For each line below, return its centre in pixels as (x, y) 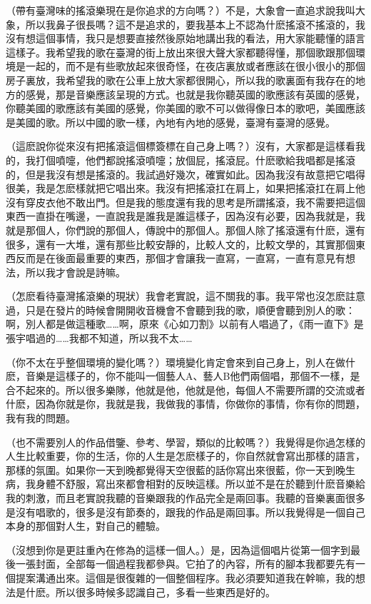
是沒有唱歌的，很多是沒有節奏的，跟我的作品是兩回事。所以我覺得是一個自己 (185, 512)
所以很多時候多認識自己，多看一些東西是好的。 (165, 592)
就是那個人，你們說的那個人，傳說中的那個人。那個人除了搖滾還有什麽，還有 (185, 230)
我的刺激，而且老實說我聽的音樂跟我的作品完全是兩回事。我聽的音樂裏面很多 (185, 498)
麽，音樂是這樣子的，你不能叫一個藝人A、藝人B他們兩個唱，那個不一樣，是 (183, 376)
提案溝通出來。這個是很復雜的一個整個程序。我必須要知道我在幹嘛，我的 (185, 577)
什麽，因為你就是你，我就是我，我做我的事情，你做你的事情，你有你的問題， (185, 404)
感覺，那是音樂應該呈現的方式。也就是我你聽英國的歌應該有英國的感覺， (195, 94)
